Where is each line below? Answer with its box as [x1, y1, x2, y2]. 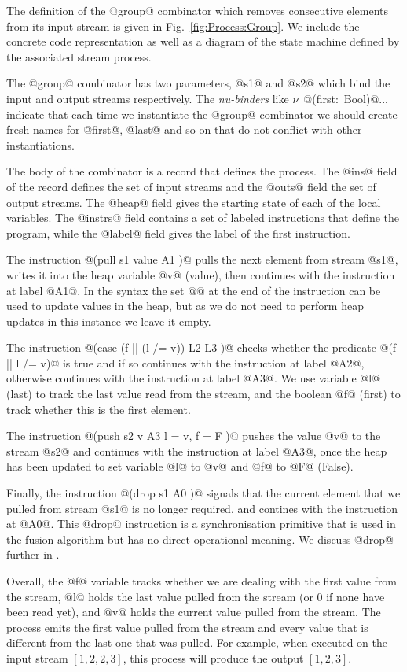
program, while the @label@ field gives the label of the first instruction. [6, 224, 350, 241]
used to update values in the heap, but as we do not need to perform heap [6, 297, 364, 314]
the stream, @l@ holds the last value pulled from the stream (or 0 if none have [6, 588, 385, 604]
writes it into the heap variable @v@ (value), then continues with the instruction [6, 266, 395, 282]
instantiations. [6, 136, 75, 153]
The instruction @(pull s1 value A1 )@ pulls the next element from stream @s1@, [6, 251, 398, 268]
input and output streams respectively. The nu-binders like [6, 90, 289, 106]
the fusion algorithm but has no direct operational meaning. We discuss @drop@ [6, 530, 394, 547]
